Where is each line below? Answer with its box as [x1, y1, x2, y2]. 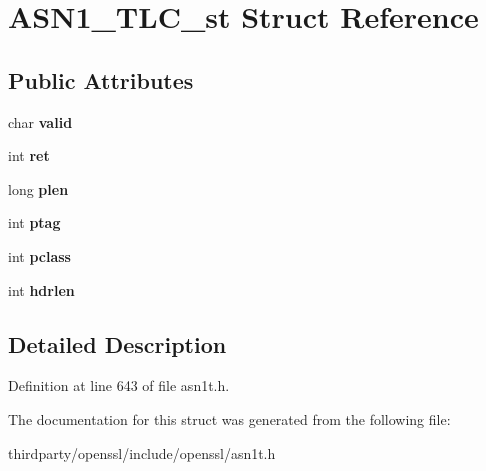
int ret [8, 145, 50, 166]
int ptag [8, 212, 61, 233]
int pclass [8, 245, 71, 266]
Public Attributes [8, 64, 194, 95]
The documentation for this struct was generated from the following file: [8, 408, 451, 429]
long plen [8, 178, 69, 199]
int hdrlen [8, 279, 75, 300]
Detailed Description [8, 328, 227, 359]
